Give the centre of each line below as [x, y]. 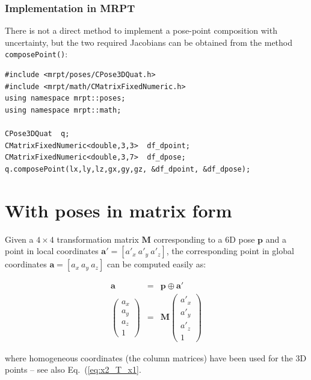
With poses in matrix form [119, 210]
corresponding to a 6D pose [204, 239]
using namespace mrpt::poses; [65, 98]
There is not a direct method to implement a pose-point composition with [141, 30]
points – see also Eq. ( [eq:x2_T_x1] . [73, 369]
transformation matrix [98, 239]
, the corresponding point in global [230, 251]
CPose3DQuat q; [37, 134]
